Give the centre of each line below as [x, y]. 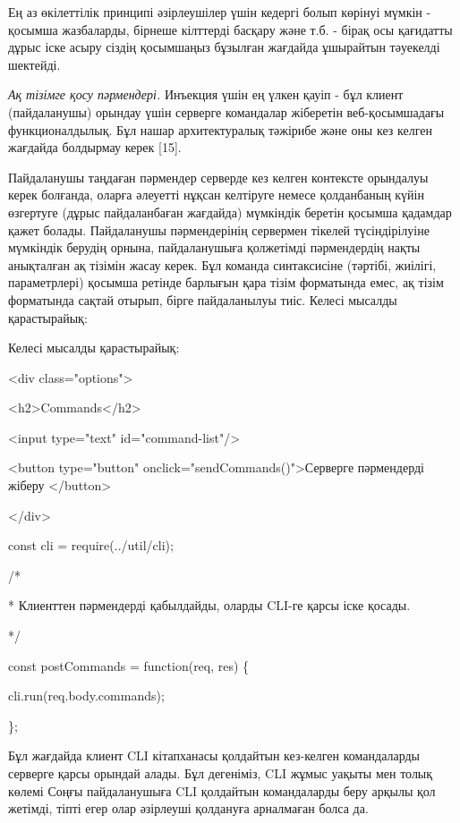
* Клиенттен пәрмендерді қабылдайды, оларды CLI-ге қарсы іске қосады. [209, 605]
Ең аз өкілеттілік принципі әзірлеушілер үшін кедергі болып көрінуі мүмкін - [220, 12]
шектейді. [34, 64]
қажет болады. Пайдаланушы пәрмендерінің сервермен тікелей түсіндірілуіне [219, 229]
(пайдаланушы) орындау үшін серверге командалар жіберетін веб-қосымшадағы [226, 111]
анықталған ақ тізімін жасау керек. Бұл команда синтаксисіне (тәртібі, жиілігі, [222, 264]
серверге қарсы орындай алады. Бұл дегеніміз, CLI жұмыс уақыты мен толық [221, 773]
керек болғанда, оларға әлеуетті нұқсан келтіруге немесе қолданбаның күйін [216, 195]
